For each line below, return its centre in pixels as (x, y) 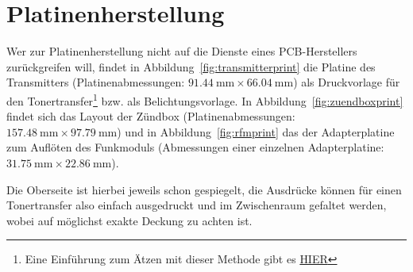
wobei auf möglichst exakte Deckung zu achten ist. (129, 220)
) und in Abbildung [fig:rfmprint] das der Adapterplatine (256, 131)
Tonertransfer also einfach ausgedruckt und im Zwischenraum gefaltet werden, (197, 205)
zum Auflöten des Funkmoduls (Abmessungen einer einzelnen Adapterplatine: (195, 147)
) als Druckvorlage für (347, 82)
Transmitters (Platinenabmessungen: (96, 82)
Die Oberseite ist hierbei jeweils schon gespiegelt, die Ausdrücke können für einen (204, 189)
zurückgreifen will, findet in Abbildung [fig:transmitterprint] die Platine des (191, 66)
